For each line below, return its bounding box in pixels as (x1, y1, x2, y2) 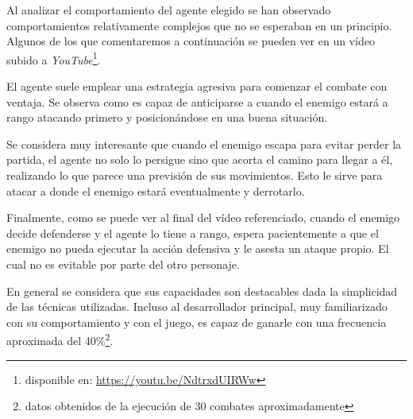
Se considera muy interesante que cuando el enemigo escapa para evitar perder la (6, 135, 402, 152)
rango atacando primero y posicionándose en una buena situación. (6, 109, 328, 126)
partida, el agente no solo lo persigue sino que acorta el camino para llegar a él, (6, 151, 393, 168)
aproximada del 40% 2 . (6, 330, 114, 348)
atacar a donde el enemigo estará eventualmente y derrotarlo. (6, 182, 305, 199)
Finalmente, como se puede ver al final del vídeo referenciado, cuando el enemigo (6, 209, 400, 226)
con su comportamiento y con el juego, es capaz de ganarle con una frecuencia (6, 313, 387, 330)
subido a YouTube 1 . (6, 48, 101, 68)
